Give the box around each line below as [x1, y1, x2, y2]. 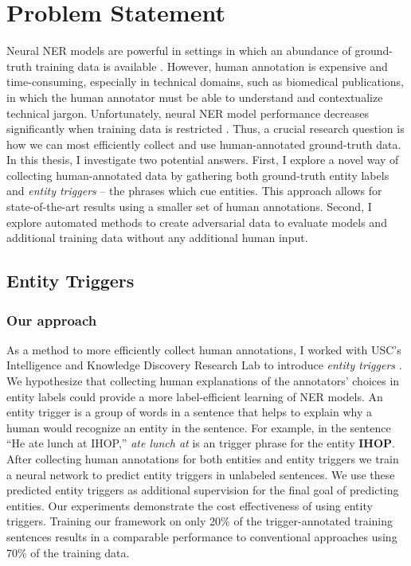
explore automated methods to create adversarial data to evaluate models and [6, 213, 387, 230]
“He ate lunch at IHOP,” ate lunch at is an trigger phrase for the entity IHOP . [6, 435, 395, 451]
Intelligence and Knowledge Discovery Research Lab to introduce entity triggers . [6, 357, 402, 373]
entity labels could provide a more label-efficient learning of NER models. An [6, 388, 383, 404]
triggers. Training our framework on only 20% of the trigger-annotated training [6, 513, 393, 529]
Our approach [6, 310, 97, 330]
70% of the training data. [6, 544, 130, 560]
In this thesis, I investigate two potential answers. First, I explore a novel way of [6, 151, 399, 168]
